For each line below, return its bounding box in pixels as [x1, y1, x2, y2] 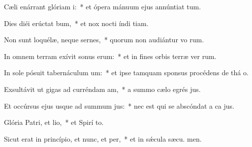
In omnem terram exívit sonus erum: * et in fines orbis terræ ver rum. [4, 51, 217, 61]
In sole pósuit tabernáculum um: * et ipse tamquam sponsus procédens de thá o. [4, 67, 249, 78]
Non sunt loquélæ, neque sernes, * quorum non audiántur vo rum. [4, 34, 204, 45]
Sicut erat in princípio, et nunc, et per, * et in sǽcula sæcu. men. [4, 133, 202, 144]
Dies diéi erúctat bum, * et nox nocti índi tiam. [4, 18, 149, 28]
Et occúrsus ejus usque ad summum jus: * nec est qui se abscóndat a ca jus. [4, 100, 235, 111]
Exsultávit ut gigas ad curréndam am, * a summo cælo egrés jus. [4, 84, 201, 94]
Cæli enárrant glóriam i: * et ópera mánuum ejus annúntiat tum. [4, 1, 201, 11]
